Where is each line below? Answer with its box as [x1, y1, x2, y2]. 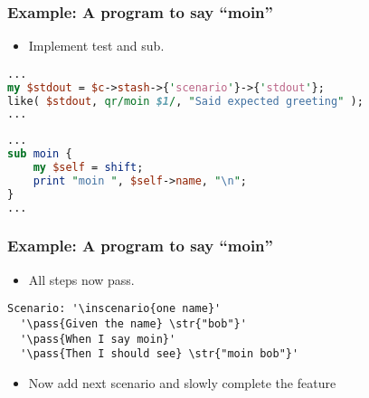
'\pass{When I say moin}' [20, 332, 176, 346]
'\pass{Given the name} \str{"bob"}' [20, 317, 247, 331]
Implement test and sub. [28, 36, 165, 55]
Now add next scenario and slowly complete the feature [28, 374, 336, 392]
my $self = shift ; [33, 161, 144, 175]
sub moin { [7, 147, 72, 161]
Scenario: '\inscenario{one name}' [7, 302, 222, 316]
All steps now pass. [28, 270, 135, 289]
